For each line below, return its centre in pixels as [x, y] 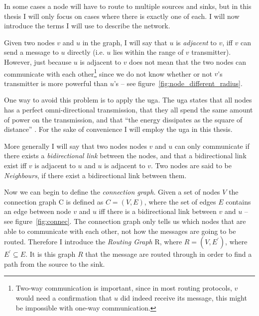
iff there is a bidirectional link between [158, 211]
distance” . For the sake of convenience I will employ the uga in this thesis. [118, 129]
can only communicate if [212, 146]
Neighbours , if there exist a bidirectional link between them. [95, 175]
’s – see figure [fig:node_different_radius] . [178, 83]
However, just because [38, 61]
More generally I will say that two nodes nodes [75, 146]
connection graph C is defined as [54, 201]
